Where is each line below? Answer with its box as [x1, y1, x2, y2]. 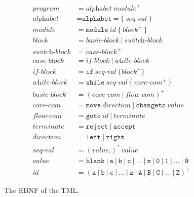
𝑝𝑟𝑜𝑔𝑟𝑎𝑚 [32, 5, 60, 12]
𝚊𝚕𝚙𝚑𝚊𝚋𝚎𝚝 [82, 15, 112, 22]
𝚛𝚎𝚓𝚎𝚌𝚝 [86, 123, 108, 130]
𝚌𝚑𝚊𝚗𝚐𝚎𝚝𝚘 [136, 101, 166, 109]
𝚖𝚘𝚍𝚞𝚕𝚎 [86, 26, 108, 34]
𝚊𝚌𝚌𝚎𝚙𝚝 [113, 123, 136, 130]
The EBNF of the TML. [4, 185, 80, 195]
